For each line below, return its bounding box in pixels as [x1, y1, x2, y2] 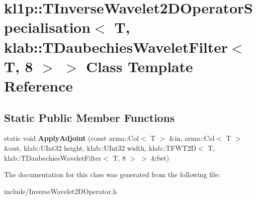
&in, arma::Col [169, 133, 215, 143]
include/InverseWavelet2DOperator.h [4, 186, 117, 196]
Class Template [86, 56, 193, 76]
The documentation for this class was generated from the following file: [4, 169, 220, 180]
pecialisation [4, 17, 91, 37]
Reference [4, 75, 73, 96]
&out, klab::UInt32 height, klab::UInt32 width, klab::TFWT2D [4, 142, 196, 153]
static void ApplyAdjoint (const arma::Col [4, 133, 139, 143]
